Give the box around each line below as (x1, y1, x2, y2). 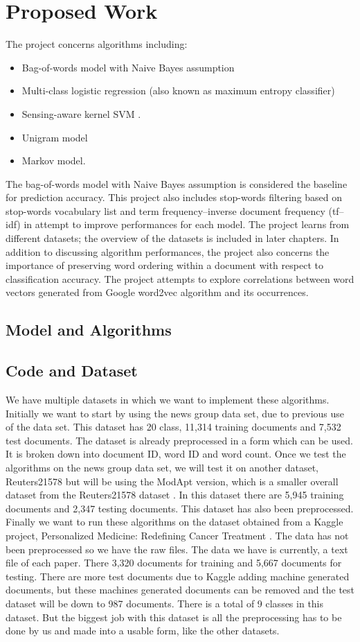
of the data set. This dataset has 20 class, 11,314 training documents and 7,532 (6, 419, 341, 434)
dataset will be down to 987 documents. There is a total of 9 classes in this (6, 596, 324, 610)
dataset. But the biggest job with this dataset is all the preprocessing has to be (6, 609, 342, 624)
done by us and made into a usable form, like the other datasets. (6, 623, 280, 638)
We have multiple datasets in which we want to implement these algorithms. (6, 392, 330, 407)
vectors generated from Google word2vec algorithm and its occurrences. (6, 285, 309, 300)
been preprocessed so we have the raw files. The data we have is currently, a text (6, 541, 348, 556)
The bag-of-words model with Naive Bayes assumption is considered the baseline (6, 176, 348, 191)
